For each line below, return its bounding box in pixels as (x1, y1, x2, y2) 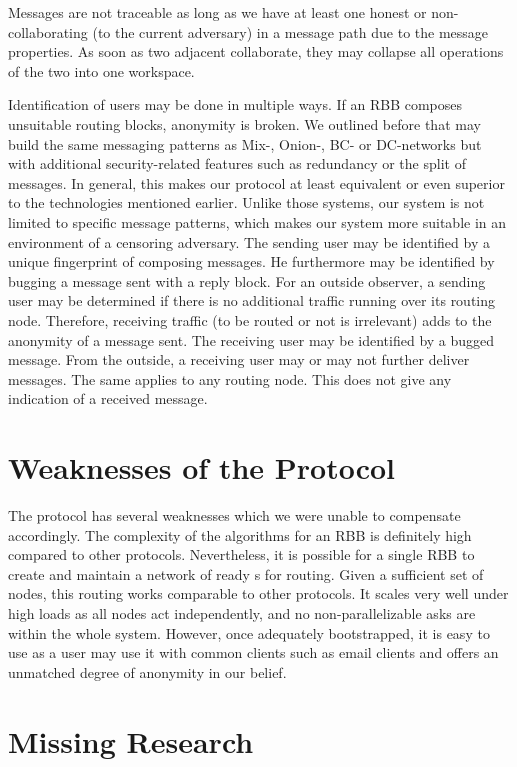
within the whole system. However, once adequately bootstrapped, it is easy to (8, 622, 490, 643)
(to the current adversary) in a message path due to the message (92, 21, 489, 42)
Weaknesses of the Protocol (8, 447, 396, 488)
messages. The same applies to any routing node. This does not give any (8, 368, 452, 389)
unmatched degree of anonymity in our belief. (8, 661, 287, 682)
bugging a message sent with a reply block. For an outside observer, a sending (8, 270, 486, 291)
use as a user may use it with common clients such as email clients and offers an (8, 642, 499, 663)
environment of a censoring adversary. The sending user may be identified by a (8, 231, 490, 252)
